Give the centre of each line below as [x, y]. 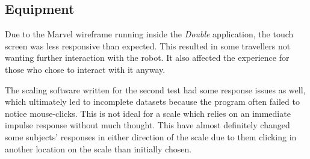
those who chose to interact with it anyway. [85, 69]
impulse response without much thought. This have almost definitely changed [147, 125]
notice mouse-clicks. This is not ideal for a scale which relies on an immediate [148, 113]
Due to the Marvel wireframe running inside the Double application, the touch [149, 34]
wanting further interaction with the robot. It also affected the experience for [147, 58]
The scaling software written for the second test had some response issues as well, [155, 89]
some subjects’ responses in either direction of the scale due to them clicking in [151, 136]
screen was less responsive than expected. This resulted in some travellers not [148, 45]
